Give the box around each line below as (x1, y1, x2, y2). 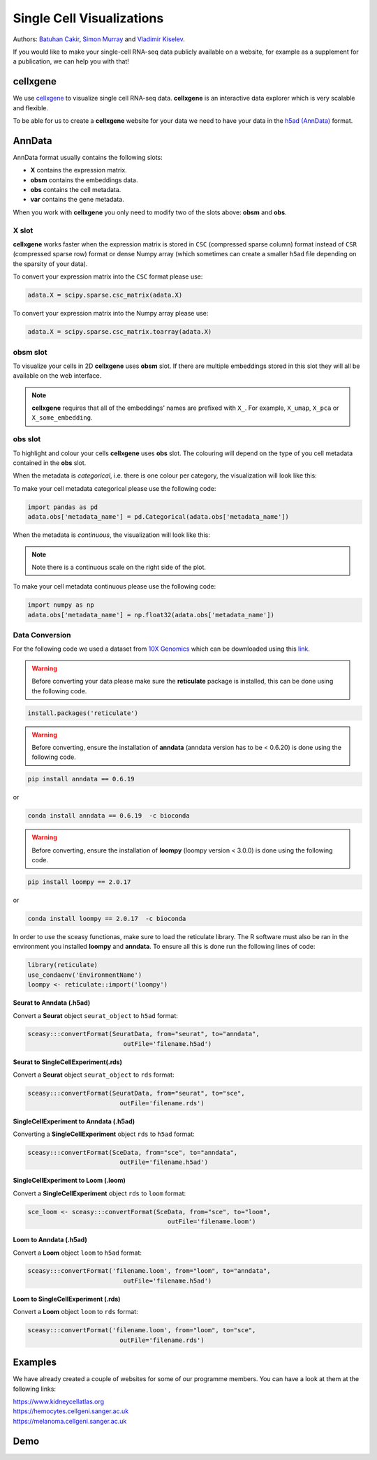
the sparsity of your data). (13, 259, 88, 268)
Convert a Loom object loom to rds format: (13, 1308, 139, 1316)
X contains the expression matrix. (30, 166, 127, 175)
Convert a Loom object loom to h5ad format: (13, 1248, 142, 1257)
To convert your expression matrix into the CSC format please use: (13, 272, 203, 281)
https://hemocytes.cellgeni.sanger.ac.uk (13, 1407, 129, 1415)
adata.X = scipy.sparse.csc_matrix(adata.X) (27, 291, 183, 300)
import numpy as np (27, 601, 94, 609)
